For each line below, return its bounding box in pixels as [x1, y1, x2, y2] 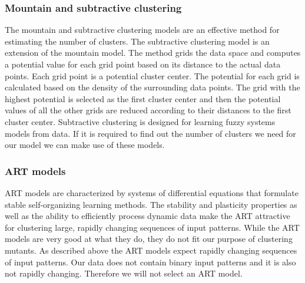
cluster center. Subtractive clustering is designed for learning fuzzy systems [5, 115, 276, 127]
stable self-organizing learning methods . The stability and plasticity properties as [5, 198, 297, 210]
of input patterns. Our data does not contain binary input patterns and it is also [5, 255, 296, 268]
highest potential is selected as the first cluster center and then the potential [5, 92, 281, 105]
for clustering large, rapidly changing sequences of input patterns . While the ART [5, 221, 300, 233]
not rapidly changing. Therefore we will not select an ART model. [5, 267, 243, 279]
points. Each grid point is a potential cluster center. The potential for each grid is [5, 69, 300, 82]
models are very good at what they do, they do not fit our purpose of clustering [5, 233, 293, 245]
